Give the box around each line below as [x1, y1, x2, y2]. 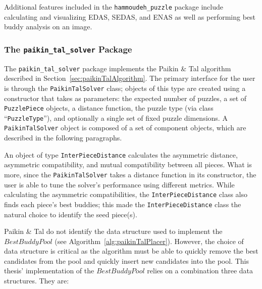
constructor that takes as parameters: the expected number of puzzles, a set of [4, 92, 247, 103]
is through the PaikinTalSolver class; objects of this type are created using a [4, 82, 246, 93]
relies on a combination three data [147, 265, 253, 276]
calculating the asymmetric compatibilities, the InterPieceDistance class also [4, 189, 247, 200]
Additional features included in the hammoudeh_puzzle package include [4, 2, 223, 12]
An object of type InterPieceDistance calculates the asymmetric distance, [4, 149, 238, 160]
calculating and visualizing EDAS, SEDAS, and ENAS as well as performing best [4, 11, 256, 22]
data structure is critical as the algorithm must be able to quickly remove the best [4, 246, 258, 256]
